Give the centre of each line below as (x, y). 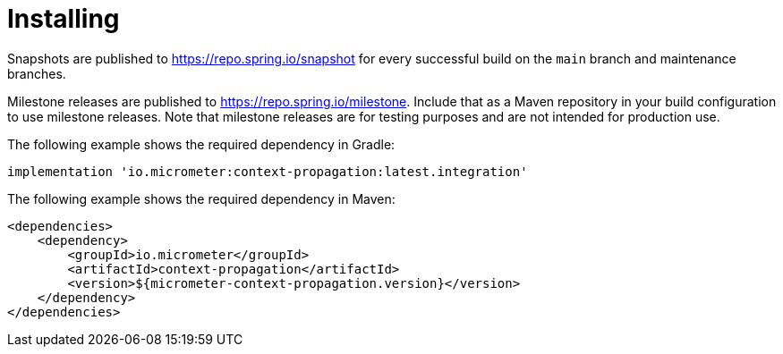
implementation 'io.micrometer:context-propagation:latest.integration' (268, 171)
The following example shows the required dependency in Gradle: (201, 144)
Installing (64, 19)
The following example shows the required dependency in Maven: (201, 198)
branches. (37, 73)
